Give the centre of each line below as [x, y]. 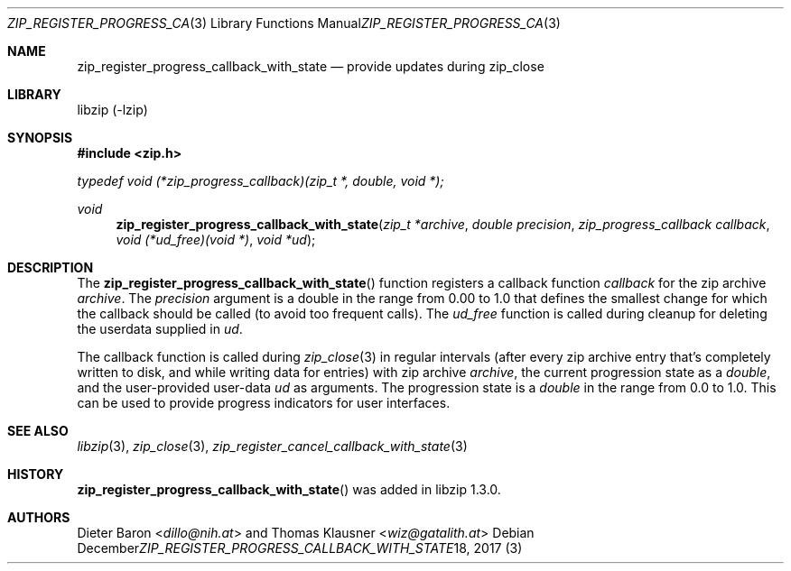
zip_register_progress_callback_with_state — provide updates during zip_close [311, 66]
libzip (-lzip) [112, 110]
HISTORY [36, 474]
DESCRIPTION [51, 267]
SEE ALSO [38, 431]
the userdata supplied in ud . [160, 329]
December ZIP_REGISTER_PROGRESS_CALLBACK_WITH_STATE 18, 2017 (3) [300, 548]
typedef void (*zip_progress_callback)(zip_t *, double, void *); [261, 181]
